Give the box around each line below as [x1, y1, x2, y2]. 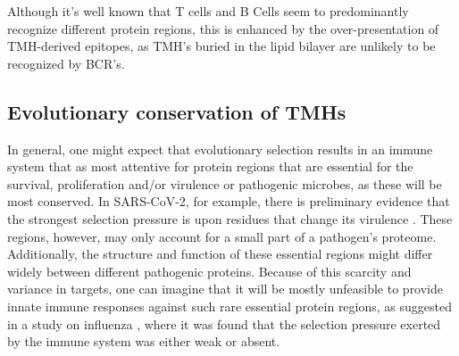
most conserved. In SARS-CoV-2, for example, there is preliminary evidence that [7, 192, 450, 211]
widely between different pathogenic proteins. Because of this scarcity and [7, 261, 412, 280]
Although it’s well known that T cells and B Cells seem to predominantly [7, 2, 409, 20]
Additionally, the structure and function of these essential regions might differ [7, 244, 433, 263]
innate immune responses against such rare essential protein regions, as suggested [7, 296, 452, 315]
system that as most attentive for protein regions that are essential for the [7, 157, 413, 176]
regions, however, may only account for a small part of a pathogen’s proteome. [7, 227, 437, 245]
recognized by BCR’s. [7, 54, 125, 72]
